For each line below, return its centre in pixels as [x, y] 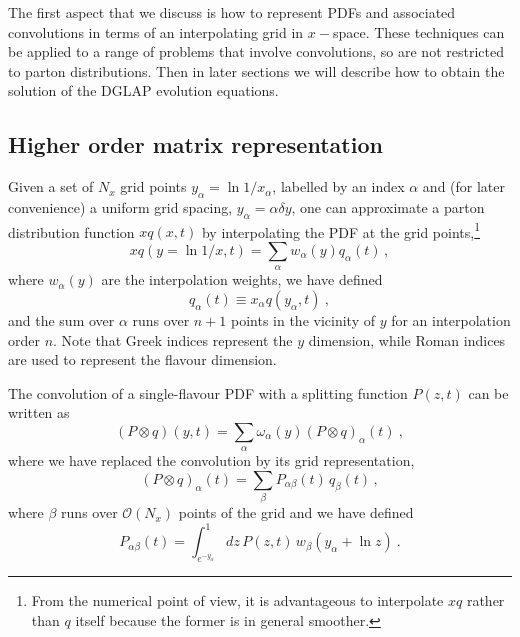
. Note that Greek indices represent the [173, 339]
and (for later [464, 186]
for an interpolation [451, 320]
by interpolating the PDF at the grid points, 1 [341, 230]
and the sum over [61, 320]
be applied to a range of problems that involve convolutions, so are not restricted [256, 51]
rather [485, 600]
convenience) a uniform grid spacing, [120, 206]
